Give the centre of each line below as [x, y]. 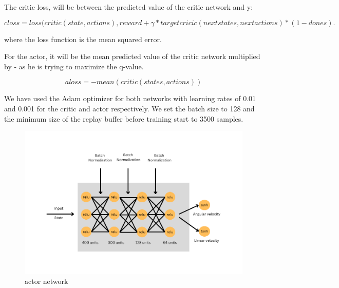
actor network [46, 281]
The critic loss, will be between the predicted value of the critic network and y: [129, 7]
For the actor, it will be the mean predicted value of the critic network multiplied [132, 56]
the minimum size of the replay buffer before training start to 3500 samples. [124, 118]
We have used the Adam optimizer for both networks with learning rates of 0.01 [130, 98]
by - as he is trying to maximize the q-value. [74, 66]
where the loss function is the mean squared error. [83, 39]
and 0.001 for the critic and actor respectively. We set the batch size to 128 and [129, 108]
